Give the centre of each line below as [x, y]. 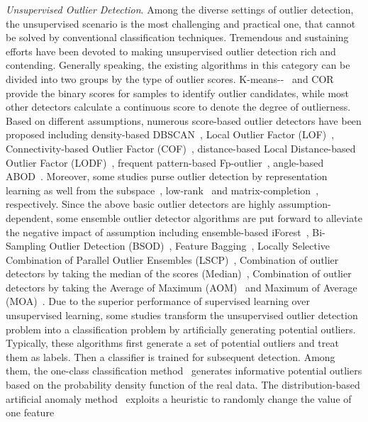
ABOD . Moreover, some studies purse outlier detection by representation [167, 176]
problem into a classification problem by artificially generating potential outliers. [181, 329]
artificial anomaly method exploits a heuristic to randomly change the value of [179, 398]
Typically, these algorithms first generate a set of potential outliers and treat [172, 343]
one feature [30, 412]
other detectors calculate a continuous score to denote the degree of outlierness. [178, 107]
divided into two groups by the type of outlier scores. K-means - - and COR [170, 78]
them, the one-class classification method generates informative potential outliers [184, 371]
